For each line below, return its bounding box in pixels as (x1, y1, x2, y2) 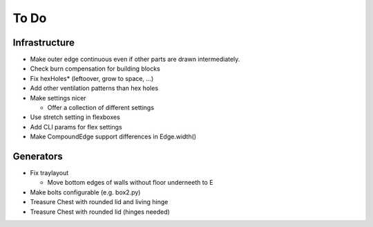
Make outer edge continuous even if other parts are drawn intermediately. (30, 55, 240, 64)
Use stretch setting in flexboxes (30, 113, 120, 121)
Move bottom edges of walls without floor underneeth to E (47, 179, 213, 187)
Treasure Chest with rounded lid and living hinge (30, 198, 169, 206)
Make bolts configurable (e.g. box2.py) (30, 188, 141, 197)
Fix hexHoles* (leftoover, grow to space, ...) (30, 74, 154, 82)
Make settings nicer (30, 93, 86, 102)
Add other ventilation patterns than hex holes (30, 84, 159, 93)
